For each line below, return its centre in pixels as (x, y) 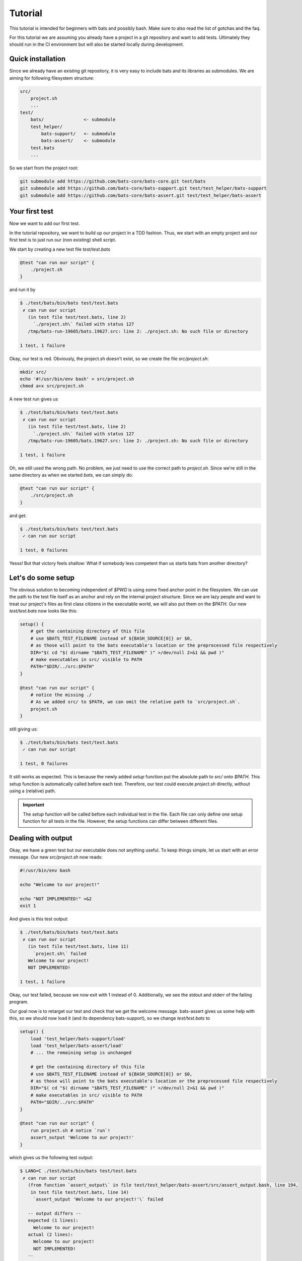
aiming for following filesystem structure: (52, 78)
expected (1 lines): (53, 1220)
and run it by (22, 290)
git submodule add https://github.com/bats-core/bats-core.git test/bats (113, 181)
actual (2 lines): (51, 1234)
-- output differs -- (55, 1213)
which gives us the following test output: (51, 1158)
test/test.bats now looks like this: (43, 611)
